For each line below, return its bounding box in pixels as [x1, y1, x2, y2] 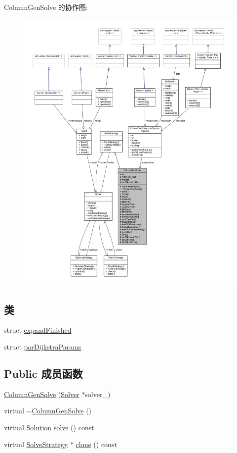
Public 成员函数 [4, 365, 83, 381]
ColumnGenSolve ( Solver [4, 389, 79, 399]
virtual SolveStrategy [4, 439, 68, 449]
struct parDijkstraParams [4, 341, 81, 352]
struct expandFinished [4, 325, 72, 335]
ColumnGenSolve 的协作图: [4, 2, 88, 12]
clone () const [76, 439, 117, 449]
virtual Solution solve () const [4, 422, 94, 432]
